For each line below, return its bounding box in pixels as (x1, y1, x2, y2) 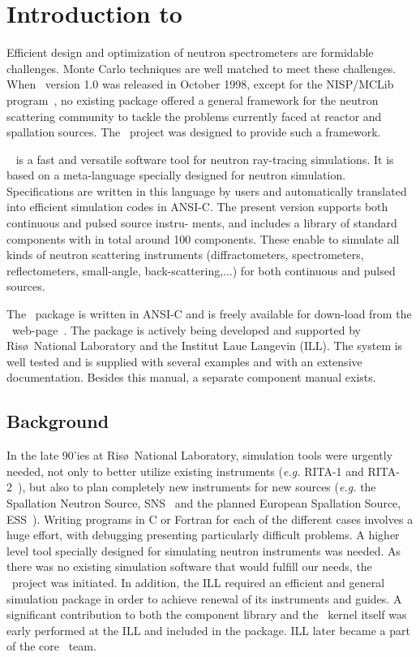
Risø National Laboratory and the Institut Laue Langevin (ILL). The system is (6, 337, 403, 354)
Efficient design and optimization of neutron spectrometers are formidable (6, 44, 374, 61)
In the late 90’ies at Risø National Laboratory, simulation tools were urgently (6, 447, 393, 464)
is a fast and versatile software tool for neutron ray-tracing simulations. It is (15, 150, 394, 167)
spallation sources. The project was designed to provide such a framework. (6, 123, 381, 140)
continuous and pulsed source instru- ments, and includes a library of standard (6, 214, 397, 231)
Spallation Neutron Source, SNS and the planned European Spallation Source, (6, 494, 401, 511)
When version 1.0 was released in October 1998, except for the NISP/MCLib (6, 76, 394, 93)
